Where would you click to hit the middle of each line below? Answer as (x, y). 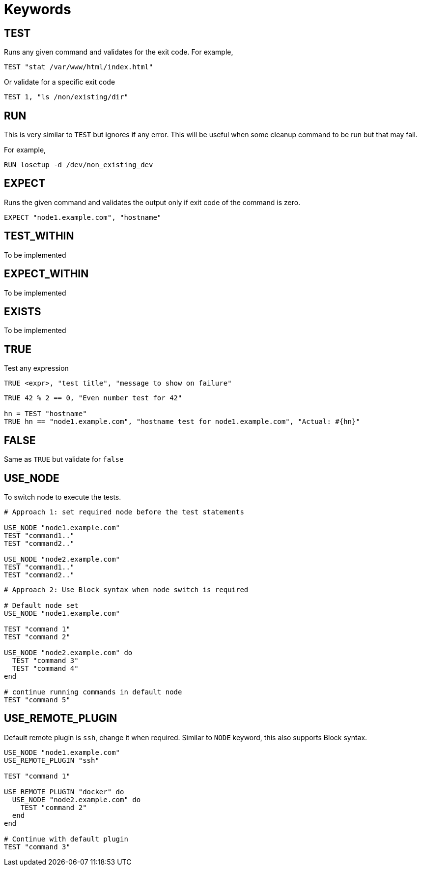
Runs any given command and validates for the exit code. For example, (119, 52)
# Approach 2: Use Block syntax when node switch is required (126, 589)
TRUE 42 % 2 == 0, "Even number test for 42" (93, 398)
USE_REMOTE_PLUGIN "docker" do (64, 792)
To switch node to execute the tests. (63, 497)
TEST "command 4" (45, 668)
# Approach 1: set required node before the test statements (124, 512)
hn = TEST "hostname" (45, 414)
